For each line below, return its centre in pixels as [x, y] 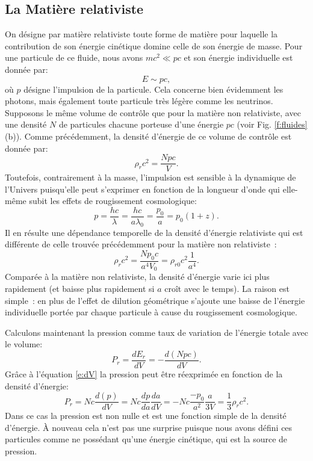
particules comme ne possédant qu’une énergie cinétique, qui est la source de [146, 439]
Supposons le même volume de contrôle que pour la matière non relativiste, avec [153, 112]
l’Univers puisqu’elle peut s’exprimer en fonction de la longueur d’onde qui [143, 189]
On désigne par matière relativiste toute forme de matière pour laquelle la [141, 34]
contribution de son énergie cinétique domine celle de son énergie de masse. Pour [154, 45]
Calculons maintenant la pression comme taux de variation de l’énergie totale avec [156, 332]
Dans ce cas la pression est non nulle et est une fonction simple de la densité [146, 416]
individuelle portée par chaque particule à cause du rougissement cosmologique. [151, 312]
